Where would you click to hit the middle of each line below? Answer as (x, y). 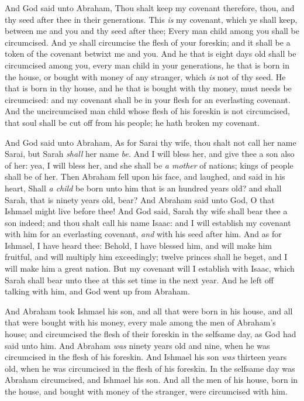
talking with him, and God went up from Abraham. (97, 291)
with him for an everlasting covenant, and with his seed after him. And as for (143, 234)
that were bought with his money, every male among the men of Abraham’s (140, 322)
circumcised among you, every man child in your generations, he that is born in (147, 65)
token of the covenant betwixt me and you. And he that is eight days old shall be (151, 54)
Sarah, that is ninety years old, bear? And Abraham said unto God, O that (140, 199)
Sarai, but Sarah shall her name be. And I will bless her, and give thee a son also (150, 154)
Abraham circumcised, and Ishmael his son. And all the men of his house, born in (151, 380)
